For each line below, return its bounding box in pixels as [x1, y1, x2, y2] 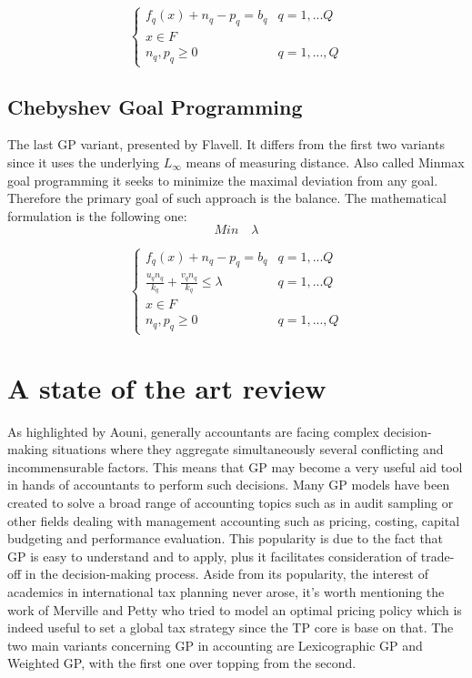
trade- [420, 546, 455, 565]
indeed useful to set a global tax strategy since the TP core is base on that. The [7, 618, 454, 637]
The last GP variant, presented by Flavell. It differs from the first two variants [7, 135, 445, 154]
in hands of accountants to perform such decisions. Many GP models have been [7, 475, 450, 494]
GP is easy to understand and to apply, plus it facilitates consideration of [7, 546, 417, 565]
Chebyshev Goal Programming [7, 92, 303, 120]
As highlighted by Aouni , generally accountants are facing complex [7, 421, 379, 440]
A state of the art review [7, 369, 326, 406]
